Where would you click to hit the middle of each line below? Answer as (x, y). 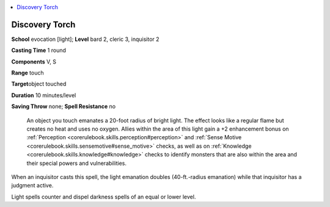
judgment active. (32, 186)
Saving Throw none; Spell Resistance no (64, 106)
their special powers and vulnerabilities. (77, 163)
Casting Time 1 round (39, 50)
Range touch (28, 73)
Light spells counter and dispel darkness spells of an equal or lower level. (104, 197)
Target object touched (39, 84)
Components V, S (34, 62)
